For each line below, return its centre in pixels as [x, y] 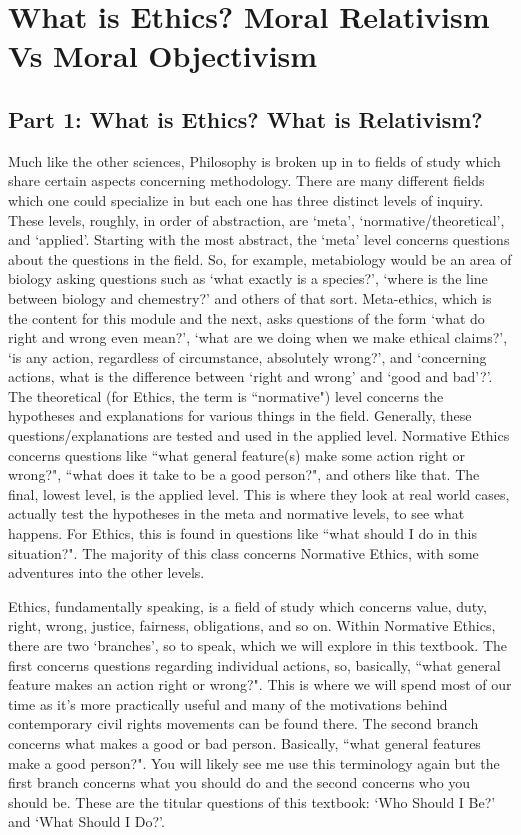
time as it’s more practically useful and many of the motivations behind [228, 703]
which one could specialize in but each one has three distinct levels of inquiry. [246, 199]
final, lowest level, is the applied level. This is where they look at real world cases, [259, 493]
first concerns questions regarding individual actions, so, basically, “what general [254, 664]
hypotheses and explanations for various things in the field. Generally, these [240, 415]
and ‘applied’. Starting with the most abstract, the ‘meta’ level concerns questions [259, 239]
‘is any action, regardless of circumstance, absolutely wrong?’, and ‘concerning [247, 356]
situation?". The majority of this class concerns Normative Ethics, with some [243, 552]
